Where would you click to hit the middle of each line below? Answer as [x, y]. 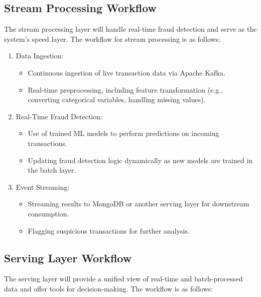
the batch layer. [52, 170]
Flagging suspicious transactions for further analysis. [109, 230]
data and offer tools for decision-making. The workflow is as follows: [109, 288]
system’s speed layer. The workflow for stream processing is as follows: [112, 39]
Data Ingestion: [40, 56]
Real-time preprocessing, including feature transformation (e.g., [125, 89]
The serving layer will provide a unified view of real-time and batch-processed [123, 279]
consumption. [48, 213]
